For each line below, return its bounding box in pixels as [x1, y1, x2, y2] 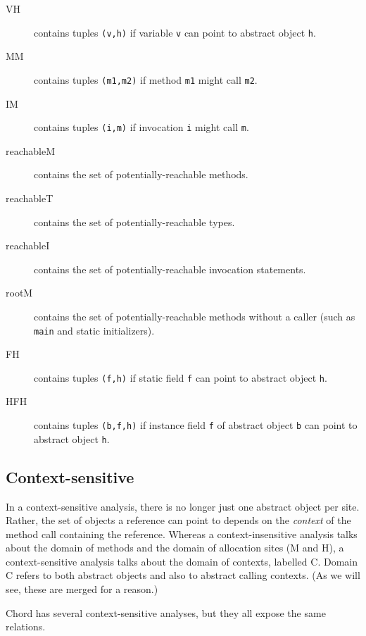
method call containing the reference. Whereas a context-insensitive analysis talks [6, 526, 358, 541]
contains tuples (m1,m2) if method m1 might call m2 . [34, 72, 258, 87]
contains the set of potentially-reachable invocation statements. [34, 261, 306, 276]
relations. [6, 619, 46, 634]
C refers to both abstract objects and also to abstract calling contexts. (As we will [6, 568, 360, 582]
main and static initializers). [34, 323, 155, 337]
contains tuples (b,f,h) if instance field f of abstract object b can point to [34, 418, 358, 432]
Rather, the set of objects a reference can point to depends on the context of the [6, 513, 351, 528]
